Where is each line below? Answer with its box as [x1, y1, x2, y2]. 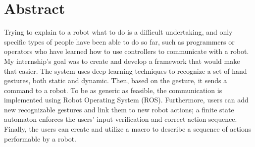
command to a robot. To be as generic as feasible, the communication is [4, 85, 222, 95]
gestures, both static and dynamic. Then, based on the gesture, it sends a [4, 75, 227, 86]
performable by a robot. [4, 133, 76, 144]
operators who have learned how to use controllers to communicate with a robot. [4, 46, 249, 56]
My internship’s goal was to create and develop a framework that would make [4, 55, 240, 66]
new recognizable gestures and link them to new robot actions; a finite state [4, 104, 234, 114]
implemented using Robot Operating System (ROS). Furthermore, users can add [4, 95, 249, 105]
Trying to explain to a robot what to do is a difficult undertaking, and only [4, 27, 233, 37]
